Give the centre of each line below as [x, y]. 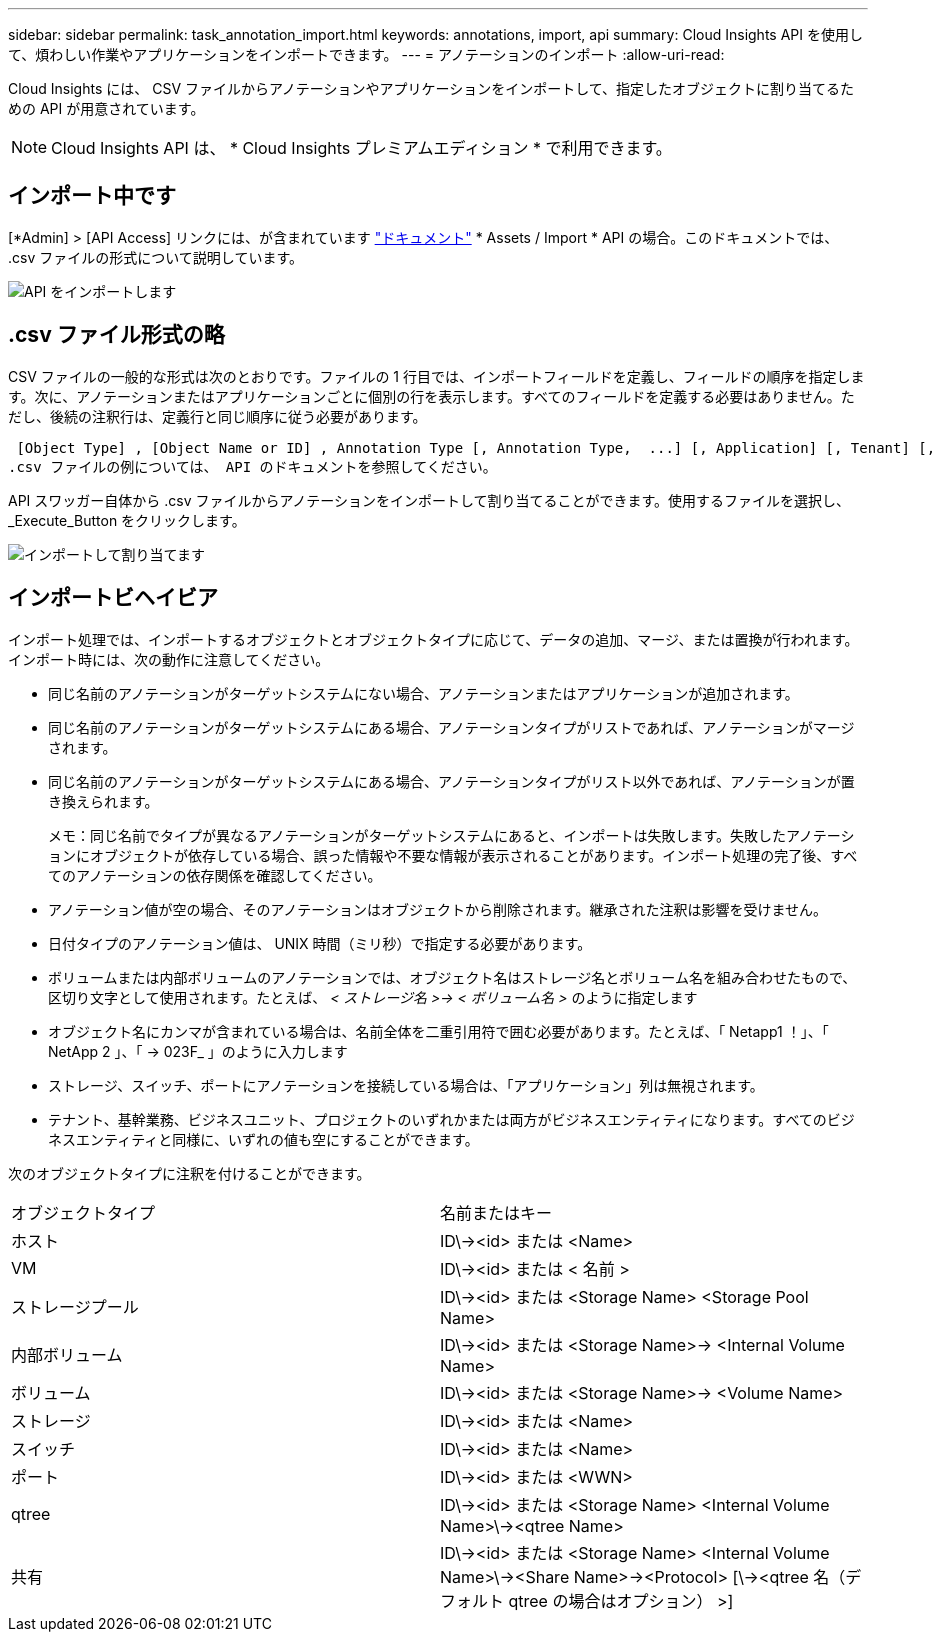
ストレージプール [75, 1306]
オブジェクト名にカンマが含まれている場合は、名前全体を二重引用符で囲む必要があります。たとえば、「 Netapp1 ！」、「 [438, 1031]
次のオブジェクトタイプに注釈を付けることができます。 [189, 1173]
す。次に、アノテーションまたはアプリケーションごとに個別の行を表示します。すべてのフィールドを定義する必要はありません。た [431, 396]
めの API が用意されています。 [106, 108]
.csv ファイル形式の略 [116, 335]
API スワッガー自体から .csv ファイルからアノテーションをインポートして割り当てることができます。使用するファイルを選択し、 [429, 500]
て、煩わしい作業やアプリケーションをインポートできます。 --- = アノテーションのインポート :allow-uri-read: [366, 54]
